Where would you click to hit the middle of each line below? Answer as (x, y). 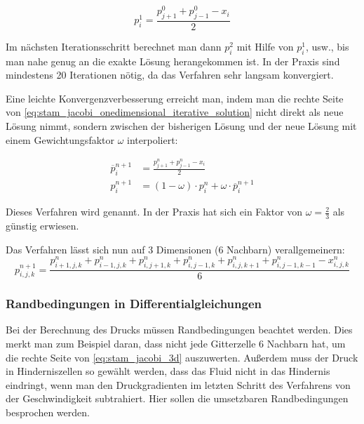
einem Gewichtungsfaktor (60, 139)
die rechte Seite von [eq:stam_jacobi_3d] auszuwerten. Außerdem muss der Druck (182, 357)
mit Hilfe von (265, 46)
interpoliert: (153, 139)
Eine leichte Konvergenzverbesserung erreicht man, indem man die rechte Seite (175, 98)
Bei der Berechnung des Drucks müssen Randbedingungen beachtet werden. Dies (179, 330)
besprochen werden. (48, 412)
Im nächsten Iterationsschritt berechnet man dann (114, 46)
